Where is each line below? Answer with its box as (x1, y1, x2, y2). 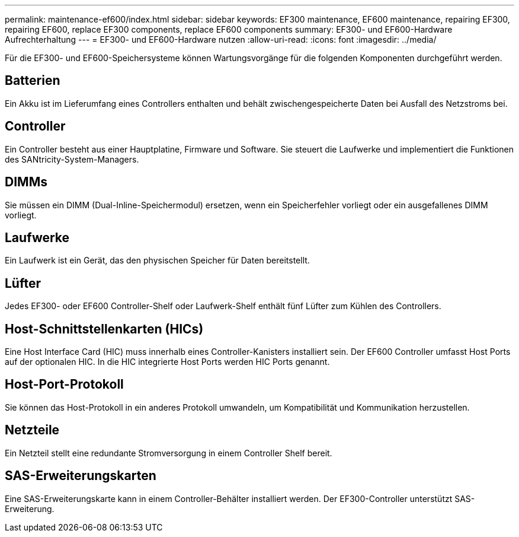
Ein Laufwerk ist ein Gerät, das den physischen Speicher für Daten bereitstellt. (5, 255, 310, 266)
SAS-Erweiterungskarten (5, 468, 156, 484)
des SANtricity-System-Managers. (5, 154, 139, 164)
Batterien (5, 73, 60, 88)
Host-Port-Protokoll (5, 377, 124, 392)
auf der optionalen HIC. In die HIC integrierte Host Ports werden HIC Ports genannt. (5, 357, 330, 367)
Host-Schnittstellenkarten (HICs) (5, 321, 204, 336)
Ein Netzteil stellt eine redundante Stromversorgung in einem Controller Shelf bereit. (5, 447, 332, 458)
